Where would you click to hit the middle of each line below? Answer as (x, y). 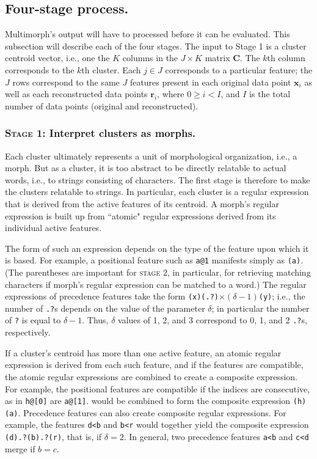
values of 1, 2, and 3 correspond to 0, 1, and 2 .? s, (213, 320)
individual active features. (53, 228)
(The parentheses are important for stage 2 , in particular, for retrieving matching (158, 272)
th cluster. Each (111, 69)
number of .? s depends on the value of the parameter (105, 308)
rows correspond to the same (66, 82)
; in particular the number (261, 308)
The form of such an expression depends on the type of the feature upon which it (157, 248)
